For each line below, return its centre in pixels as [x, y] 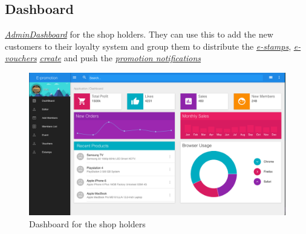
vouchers [21, 58]
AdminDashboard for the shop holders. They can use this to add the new [139, 34]
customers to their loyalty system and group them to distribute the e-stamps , [148, 46]
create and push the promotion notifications [120, 58]
